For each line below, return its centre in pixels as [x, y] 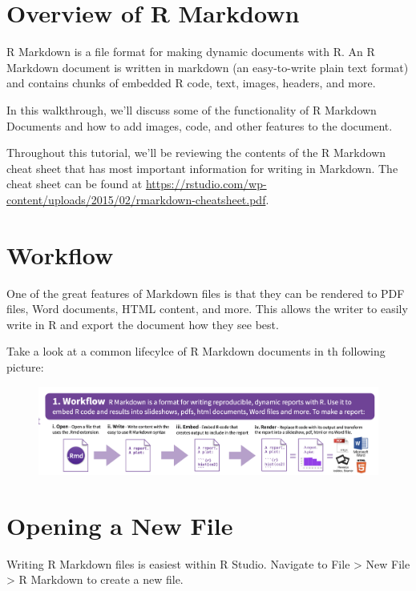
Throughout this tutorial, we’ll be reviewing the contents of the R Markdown [196, 153]
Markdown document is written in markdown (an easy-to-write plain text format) [208, 67]
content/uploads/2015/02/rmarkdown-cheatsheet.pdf [136, 199]
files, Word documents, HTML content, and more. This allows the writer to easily [207, 309]
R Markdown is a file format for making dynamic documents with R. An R [191, 52]
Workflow [60, 254]
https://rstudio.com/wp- [206, 184]
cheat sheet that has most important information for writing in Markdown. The [202, 168]
